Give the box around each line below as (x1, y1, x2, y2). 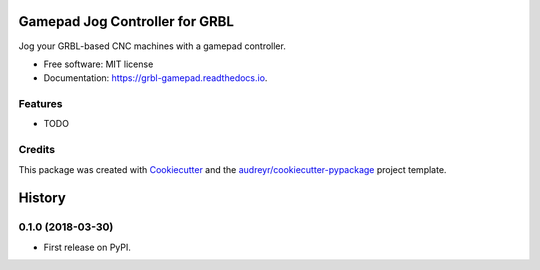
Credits (18, 143, 55, 157)
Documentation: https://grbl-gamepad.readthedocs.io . (43, 72, 268, 84)
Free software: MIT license (43, 58, 154, 70)
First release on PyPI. (43, 241, 132, 253)
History (18, 190, 67, 207)
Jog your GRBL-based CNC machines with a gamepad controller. (18, 40, 287, 52)
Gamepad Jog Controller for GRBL (18, 13, 235, 30)
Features (18, 97, 63, 111)
